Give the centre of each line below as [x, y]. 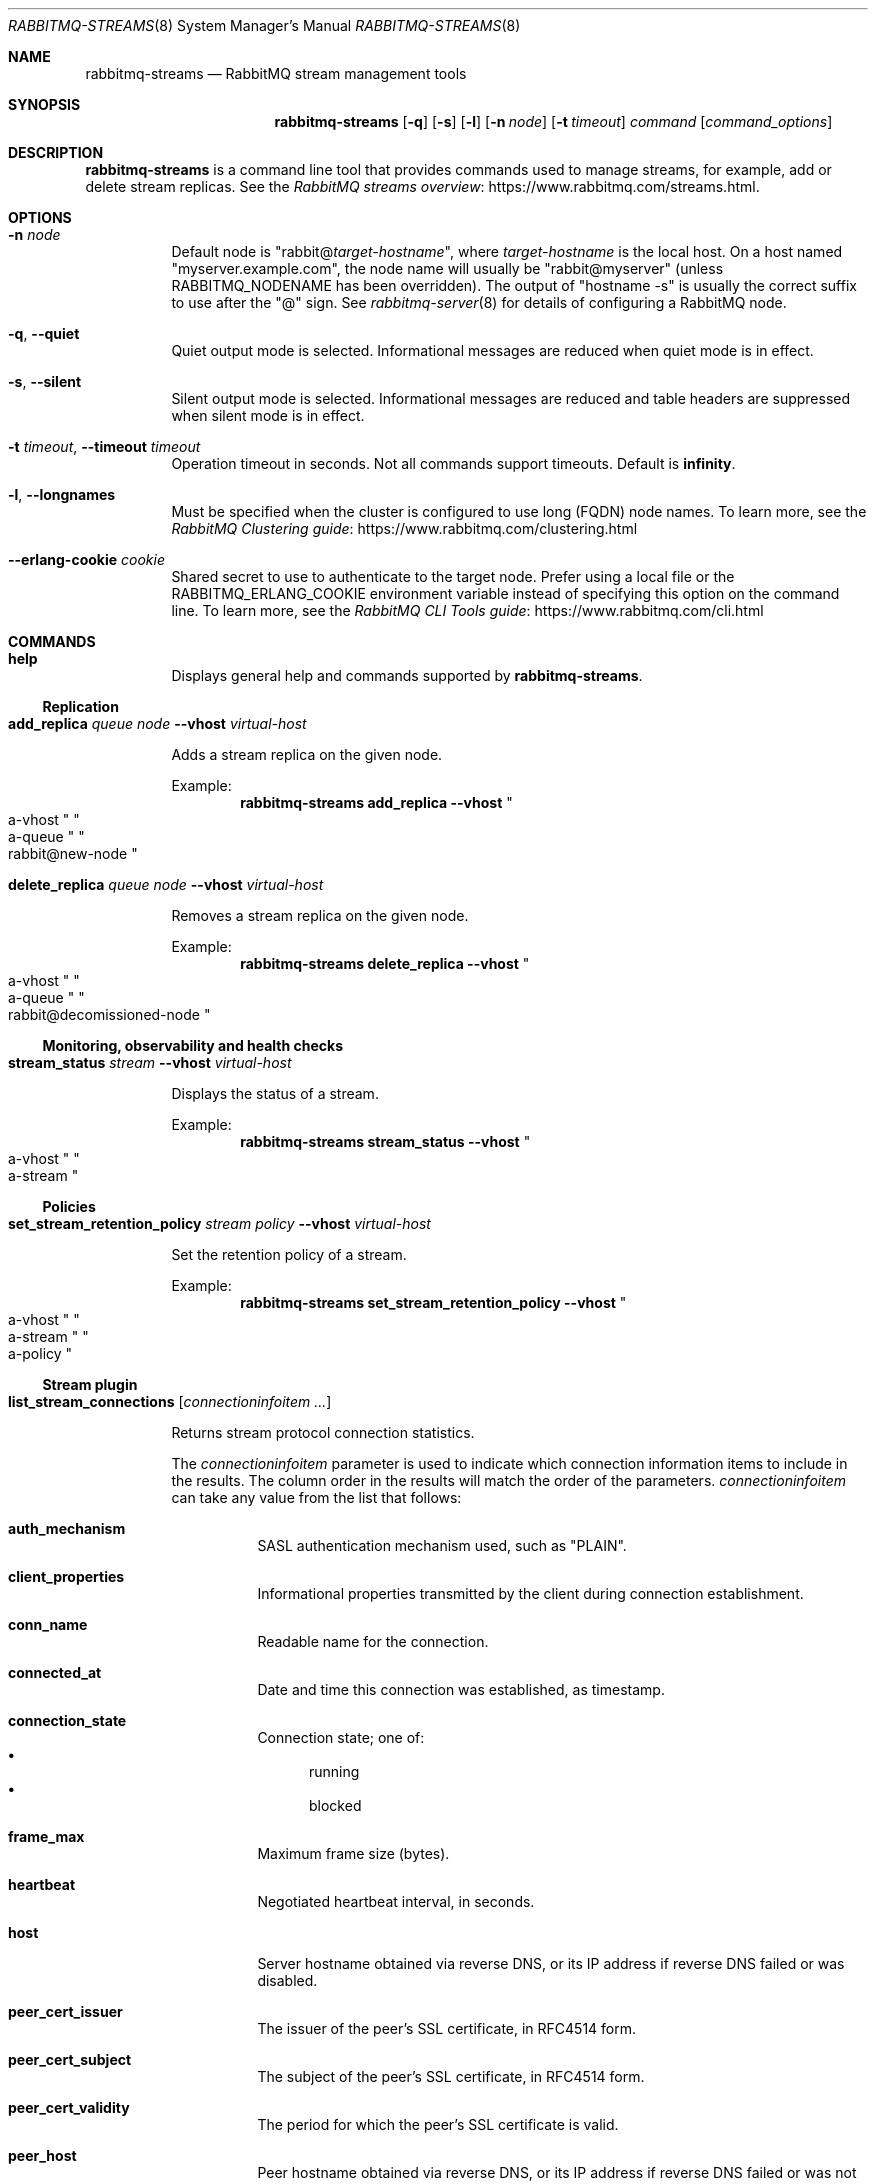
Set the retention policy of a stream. [289, 1254]
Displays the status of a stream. [275, 1093]
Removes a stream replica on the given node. [320, 915]
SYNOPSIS [44, 104]
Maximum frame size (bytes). [353, 1853]
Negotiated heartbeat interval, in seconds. [396, 1901]
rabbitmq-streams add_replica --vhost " [376, 802]
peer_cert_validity [69, 2107]
